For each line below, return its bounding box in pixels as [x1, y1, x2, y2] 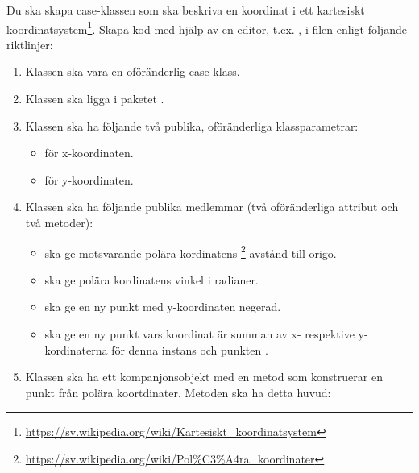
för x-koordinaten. [44, 144, 134, 161]
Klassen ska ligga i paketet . [25, 90, 164, 107]
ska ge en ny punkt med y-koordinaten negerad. [44, 298, 281, 315]
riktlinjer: [6, 35, 53, 52]
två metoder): [25, 214, 93, 230]
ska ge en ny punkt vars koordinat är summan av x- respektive [44, 326, 355, 342]
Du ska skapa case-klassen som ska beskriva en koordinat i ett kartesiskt [6, 2, 365, 18]
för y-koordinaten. [44, 171, 134, 188]
